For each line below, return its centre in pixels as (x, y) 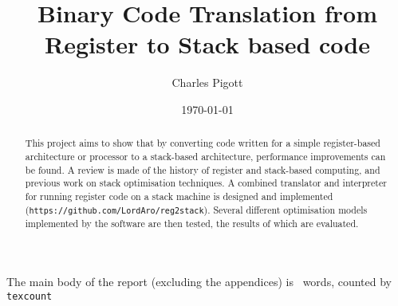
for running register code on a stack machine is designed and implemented (179, 196)
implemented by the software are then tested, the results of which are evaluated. (192, 223)
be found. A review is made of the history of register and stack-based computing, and (203, 169)
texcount (30, 296)
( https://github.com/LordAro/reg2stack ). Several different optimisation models (196, 209)
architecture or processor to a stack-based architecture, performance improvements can (205, 156)
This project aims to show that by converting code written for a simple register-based (203, 143)
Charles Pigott (207, 82)
